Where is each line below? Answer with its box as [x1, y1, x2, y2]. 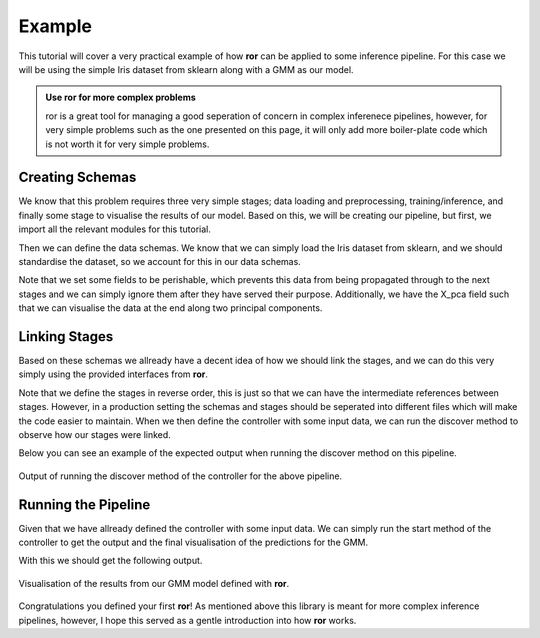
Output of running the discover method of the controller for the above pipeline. [18, 470, 343, 482]
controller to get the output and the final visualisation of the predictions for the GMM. [18, 536, 369, 549]
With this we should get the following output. [18, 555, 203, 567]
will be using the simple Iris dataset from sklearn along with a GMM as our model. [18, 63, 354, 75]
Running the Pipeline [18, 496, 151, 513]
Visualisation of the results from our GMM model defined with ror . [18, 577, 290, 589]
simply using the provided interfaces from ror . [18, 368, 209, 380]
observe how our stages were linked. [18, 429, 172, 440]
